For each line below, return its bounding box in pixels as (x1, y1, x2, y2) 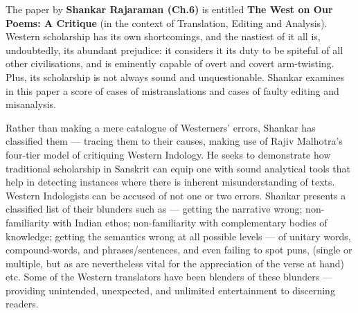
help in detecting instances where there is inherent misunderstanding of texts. (6, 175, 335, 189)
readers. (6, 296, 39, 311)
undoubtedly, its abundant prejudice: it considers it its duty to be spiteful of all (6, 42, 343, 57)
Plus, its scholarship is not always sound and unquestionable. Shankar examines (6, 69, 345, 84)
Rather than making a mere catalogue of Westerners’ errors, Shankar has (6, 120, 316, 134)
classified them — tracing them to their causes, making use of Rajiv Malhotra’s (6, 134, 343, 148)
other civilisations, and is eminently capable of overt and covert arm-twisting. (6, 56, 334, 71)
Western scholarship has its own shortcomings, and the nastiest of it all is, (6, 29, 321, 44)
